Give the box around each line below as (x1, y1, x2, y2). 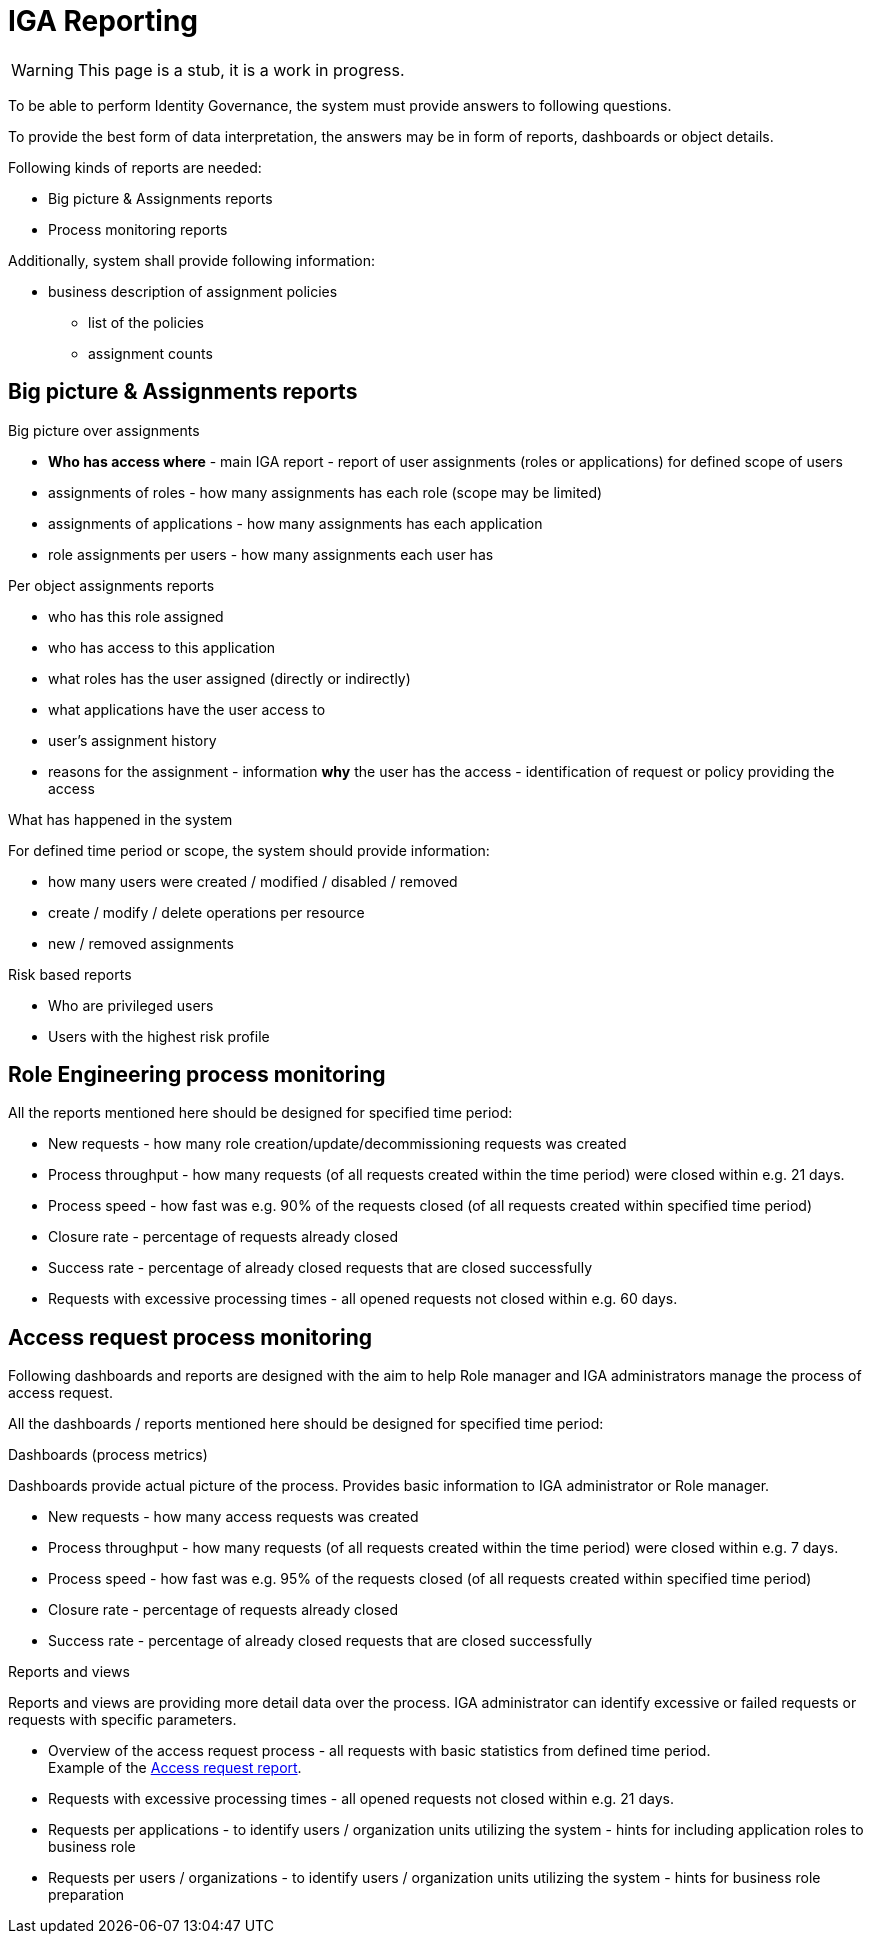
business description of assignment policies (48, 282, 338, 300)
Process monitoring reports (48, 220, 228, 238)
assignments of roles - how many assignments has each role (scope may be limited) (48, 483, 603, 501)
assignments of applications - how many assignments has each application (48, 514, 543, 532)
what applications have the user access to (48, 700, 326, 718)
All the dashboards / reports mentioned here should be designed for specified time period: (8, 1415, 604, 1433)
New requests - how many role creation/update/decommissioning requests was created (48, 1135, 627, 1153)
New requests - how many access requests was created (48, 1508, 419, 1526)
